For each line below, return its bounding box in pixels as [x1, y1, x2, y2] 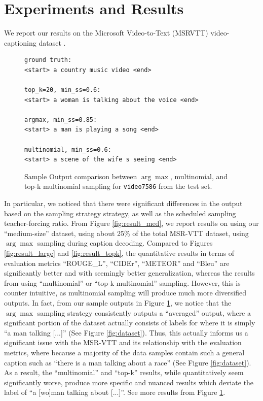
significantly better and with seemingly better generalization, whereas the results [4, 268, 255, 278]
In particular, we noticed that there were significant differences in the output [4, 198, 243, 209]
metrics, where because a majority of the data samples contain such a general [4, 347, 245, 357]
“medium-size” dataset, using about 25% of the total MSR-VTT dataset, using [4, 227, 249, 238]
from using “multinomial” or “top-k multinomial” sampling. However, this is [4, 277, 241, 288]
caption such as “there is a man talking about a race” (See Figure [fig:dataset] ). [4, 357, 251, 367]
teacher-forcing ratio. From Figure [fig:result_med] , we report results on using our [4, 218, 259, 228]
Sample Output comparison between [24, 171, 137, 181]
